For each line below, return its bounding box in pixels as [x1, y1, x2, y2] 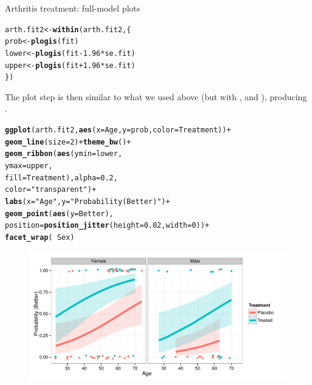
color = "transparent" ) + [5, 185, 97, 194]
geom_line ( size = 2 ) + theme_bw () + [5, 137, 131, 146]
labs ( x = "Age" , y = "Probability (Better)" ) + [5, 197, 171, 206]
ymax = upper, [5, 162, 53, 171]
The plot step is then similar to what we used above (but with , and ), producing [5, 90, 307, 103]
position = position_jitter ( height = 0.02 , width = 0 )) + [5, 221, 209, 230]
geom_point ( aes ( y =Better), [5, 209, 114, 218]
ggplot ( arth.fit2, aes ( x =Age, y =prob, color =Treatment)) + [5, 126, 231, 135]
